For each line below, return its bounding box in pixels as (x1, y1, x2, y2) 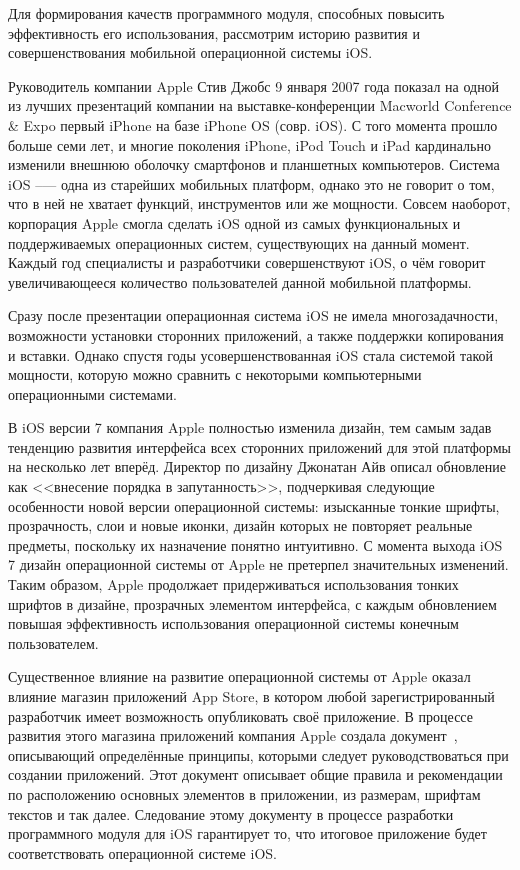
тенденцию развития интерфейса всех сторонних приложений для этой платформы (8, 436, 511, 457)
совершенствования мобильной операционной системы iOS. (8, 42, 373, 63)
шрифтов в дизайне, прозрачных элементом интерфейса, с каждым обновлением (8, 593, 497, 614)
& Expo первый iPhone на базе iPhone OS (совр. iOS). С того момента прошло (8, 114, 498, 135)
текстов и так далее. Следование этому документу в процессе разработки (8, 803, 454, 824)
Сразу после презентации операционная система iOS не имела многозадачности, (8, 305, 499, 326)
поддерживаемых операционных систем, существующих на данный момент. (8, 232, 470, 253)
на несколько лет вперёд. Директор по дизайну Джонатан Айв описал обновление (8, 456, 507, 477)
